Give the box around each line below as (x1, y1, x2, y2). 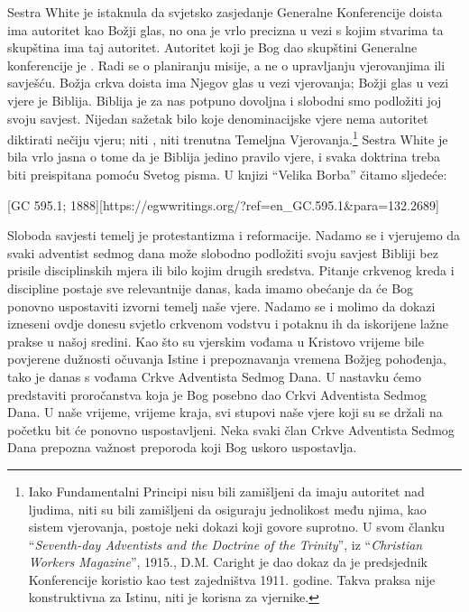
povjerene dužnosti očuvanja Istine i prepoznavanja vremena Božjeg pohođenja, (7, 349, 446, 368)
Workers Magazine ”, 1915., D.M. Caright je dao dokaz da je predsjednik (28, 552, 428, 571)
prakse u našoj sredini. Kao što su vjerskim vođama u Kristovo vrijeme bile (7, 331, 424, 350)
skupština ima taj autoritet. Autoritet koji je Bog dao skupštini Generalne (7, 38, 418, 57)
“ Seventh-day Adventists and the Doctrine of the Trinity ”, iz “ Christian (28, 534, 423, 553)
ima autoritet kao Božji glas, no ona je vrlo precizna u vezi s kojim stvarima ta (7, 20, 444, 39)
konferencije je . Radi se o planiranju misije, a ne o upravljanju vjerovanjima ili (7, 55, 446, 74)
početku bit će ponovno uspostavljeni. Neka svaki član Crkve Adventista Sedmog (7, 420, 455, 439)
